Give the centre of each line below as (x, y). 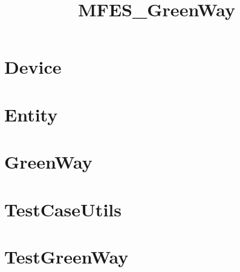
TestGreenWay (66, 256)
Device (33, 67)
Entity (31, 114)
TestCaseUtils (63, 209)
